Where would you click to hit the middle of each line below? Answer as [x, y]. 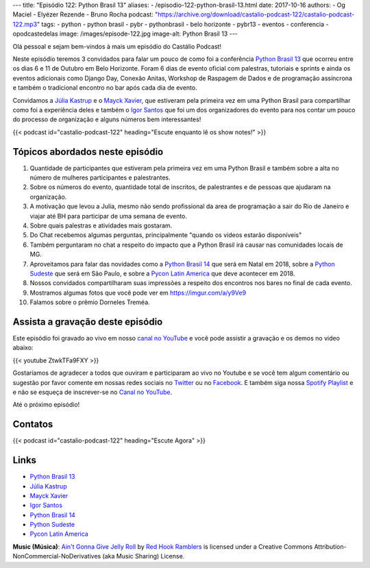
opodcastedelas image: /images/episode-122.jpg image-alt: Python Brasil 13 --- [125, 34]
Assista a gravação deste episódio [88, 322]
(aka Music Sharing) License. [144, 556]
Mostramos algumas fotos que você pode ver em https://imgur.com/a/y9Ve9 [138, 293]
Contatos [33, 424]
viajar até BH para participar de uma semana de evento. [109, 216]
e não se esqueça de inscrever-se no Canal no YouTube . [92, 392]
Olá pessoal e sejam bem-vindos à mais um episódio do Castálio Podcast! [117, 46]
